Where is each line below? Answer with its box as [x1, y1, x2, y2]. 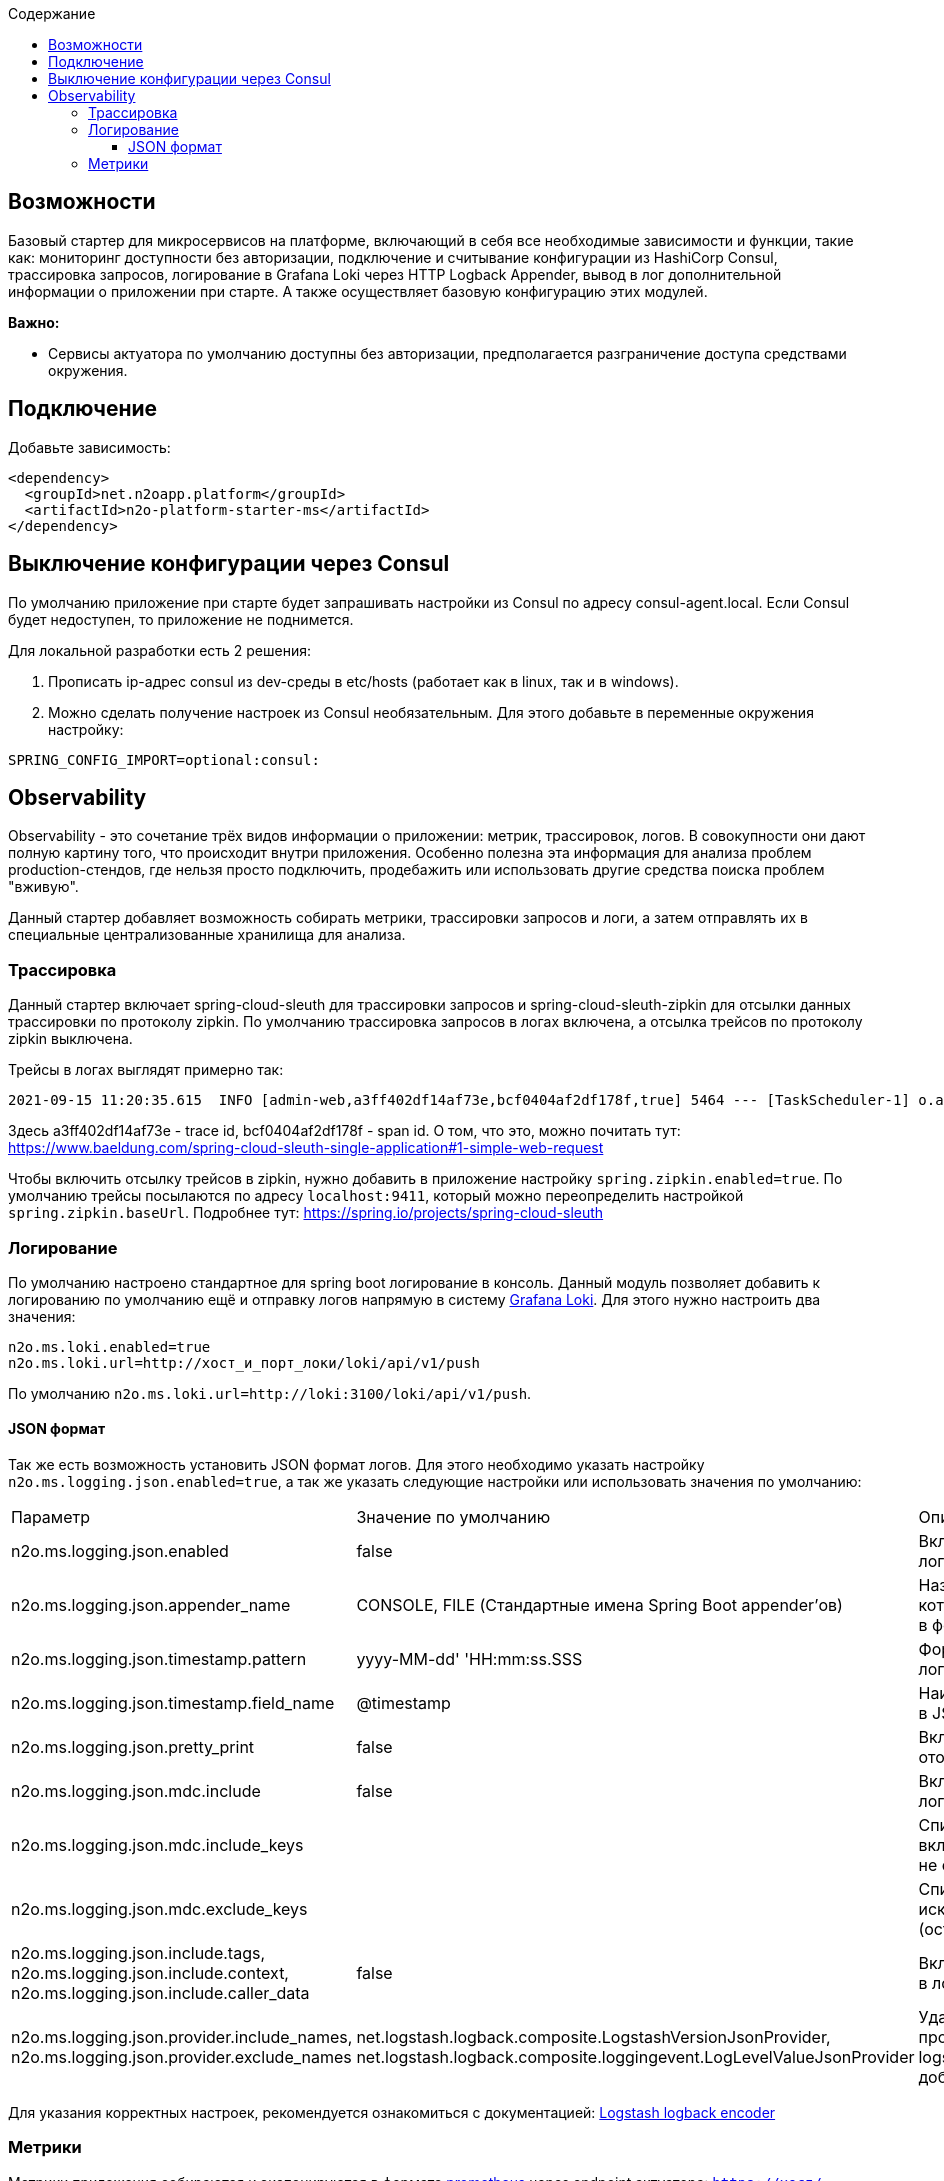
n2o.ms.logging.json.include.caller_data [11, 1983, 310, 2004]
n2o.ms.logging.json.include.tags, [11, 1943, 266, 1964]
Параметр [11, 1507, 90, 1528]
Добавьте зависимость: [8, 438, 171, 456]
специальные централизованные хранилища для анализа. [8, 926, 406, 944]
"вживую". [8, 878, 79, 896]
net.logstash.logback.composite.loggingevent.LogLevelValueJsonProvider [356, 2047, 915, 2068]
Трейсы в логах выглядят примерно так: [8, 1061, 284, 1079]
